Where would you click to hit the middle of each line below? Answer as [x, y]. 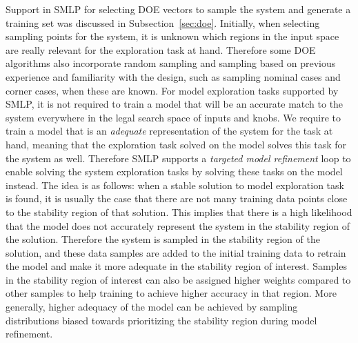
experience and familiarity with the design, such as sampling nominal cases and [173, 76]
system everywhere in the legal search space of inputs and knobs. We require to [173, 117]
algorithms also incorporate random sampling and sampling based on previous [171, 63]
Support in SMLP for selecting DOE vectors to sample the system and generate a [178, 9]
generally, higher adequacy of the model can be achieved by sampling [152, 307]
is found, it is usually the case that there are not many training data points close [177, 198]
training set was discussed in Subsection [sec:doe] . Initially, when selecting [163, 22]
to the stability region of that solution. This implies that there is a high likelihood [179, 212]
